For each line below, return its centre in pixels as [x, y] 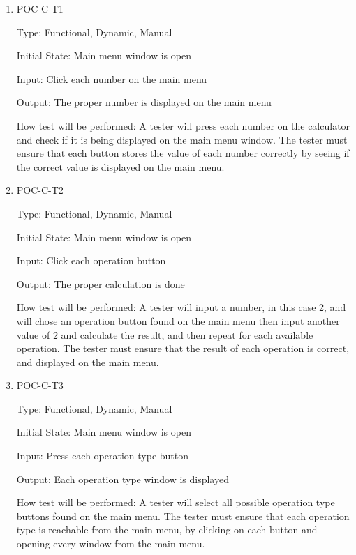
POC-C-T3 [40, 385]
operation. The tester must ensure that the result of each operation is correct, [183, 348]
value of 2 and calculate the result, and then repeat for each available [165, 334]
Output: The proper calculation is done [101, 283]
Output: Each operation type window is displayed [123, 479]
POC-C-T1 [40, 8]
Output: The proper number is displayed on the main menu [144, 102]
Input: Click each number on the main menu [112, 78]
